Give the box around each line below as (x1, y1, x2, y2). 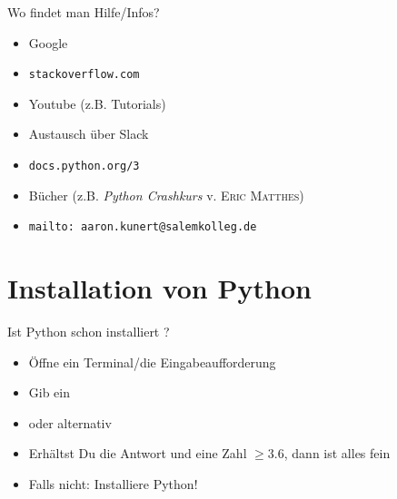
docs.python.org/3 (28, 160, 140, 173)
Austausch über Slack (28, 124, 149, 143)
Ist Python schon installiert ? (7, 322, 170, 341)
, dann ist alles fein (283, 444, 391, 463)
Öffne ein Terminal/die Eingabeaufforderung (28, 352, 276, 371)
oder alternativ (28, 413, 112, 432)
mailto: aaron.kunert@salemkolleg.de (28, 220, 257, 234)
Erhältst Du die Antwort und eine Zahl (28, 444, 247, 463)
